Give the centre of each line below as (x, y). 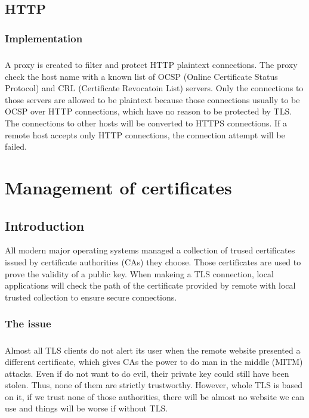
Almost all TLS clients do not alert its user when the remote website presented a (153, 350)
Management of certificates (118, 187)
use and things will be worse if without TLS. (86, 408)
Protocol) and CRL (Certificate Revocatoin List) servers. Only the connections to (154, 88)
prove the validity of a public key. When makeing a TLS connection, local (139, 273)
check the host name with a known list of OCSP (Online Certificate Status (141, 76)
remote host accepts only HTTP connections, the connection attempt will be (145, 134)
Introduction (45, 225)
